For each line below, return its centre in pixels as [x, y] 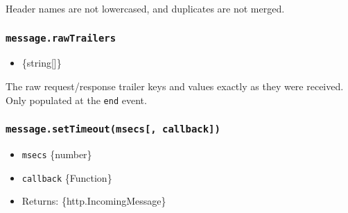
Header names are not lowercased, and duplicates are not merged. [145, 8]
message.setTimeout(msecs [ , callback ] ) [113, 129]
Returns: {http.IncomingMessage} [94, 201]
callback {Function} [67, 177]
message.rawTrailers [61, 38]
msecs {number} [57, 154]
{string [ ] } [42, 63]
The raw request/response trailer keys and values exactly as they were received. [175, 86]
